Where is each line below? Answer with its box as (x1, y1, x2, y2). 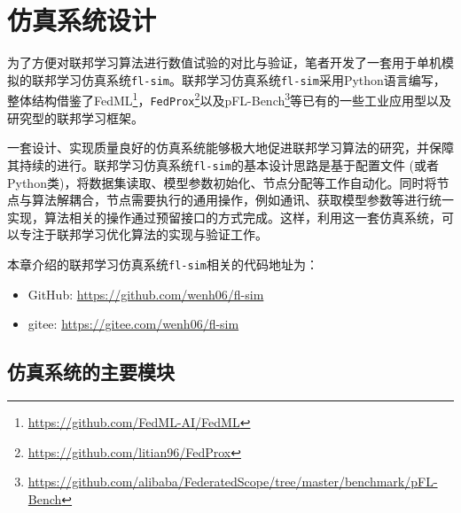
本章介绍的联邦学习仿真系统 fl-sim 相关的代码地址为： (7, 254, 318, 273)
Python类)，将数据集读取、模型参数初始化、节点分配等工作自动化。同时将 (7, 173, 437, 191)
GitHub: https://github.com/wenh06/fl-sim (27, 284, 264, 303)
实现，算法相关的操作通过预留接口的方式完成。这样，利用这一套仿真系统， (7, 207, 441, 226)
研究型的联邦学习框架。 (7, 108, 144, 127)
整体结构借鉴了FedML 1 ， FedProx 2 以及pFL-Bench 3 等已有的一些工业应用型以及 (7, 89, 452, 110)
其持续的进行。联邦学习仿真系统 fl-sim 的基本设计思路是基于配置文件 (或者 (7, 155, 440, 174)
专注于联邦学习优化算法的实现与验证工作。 (19, 225, 268, 244)
